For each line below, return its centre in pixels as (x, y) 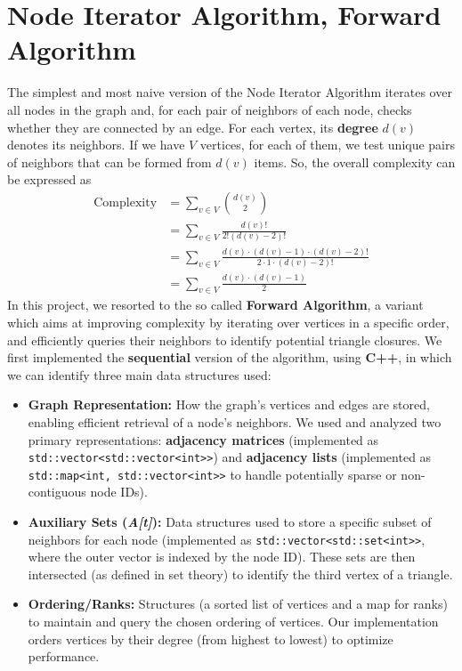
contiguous (57, 492)
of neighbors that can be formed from (109, 162)
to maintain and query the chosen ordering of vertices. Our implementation (233, 622)
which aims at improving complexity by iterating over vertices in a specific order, (228, 322)
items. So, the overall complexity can (355, 162)
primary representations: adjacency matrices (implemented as (203, 439)
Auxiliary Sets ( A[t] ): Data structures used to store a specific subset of (230, 522)
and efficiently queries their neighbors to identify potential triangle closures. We (225, 340)
